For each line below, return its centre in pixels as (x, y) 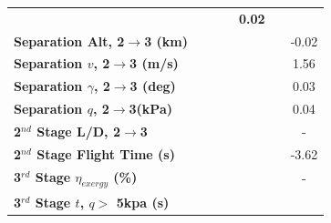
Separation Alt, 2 (69, 41)
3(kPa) (150, 109)
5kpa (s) (143, 202)
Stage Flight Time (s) (106, 153)
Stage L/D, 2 (78, 131)
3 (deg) (153, 86)
